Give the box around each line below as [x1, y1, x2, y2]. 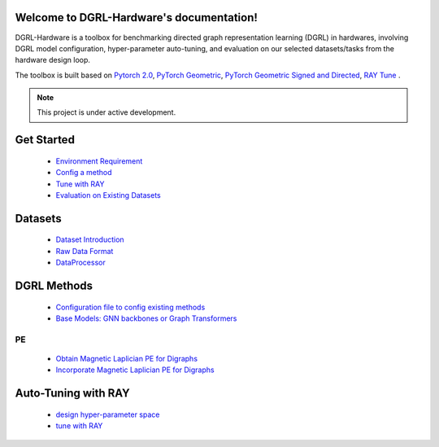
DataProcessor [55, 257, 106, 268]
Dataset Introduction [55, 234, 125, 244]
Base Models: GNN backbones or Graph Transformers [55, 313, 237, 323]
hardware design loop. [15, 55, 91, 65]
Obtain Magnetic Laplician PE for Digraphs [55, 353, 198, 363]
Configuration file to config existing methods [55, 302, 206, 312]
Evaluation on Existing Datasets [55, 191, 162, 200]
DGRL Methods [15, 279, 93, 293]
